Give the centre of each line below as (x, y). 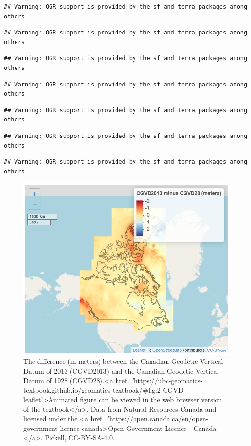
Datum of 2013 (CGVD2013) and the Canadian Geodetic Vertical (121, 371)
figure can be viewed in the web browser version (151, 399)
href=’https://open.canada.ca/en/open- (150, 418)
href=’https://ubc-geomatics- (159, 380)
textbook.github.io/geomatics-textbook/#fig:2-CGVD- (105, 390)
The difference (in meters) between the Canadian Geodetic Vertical (123, 361)
